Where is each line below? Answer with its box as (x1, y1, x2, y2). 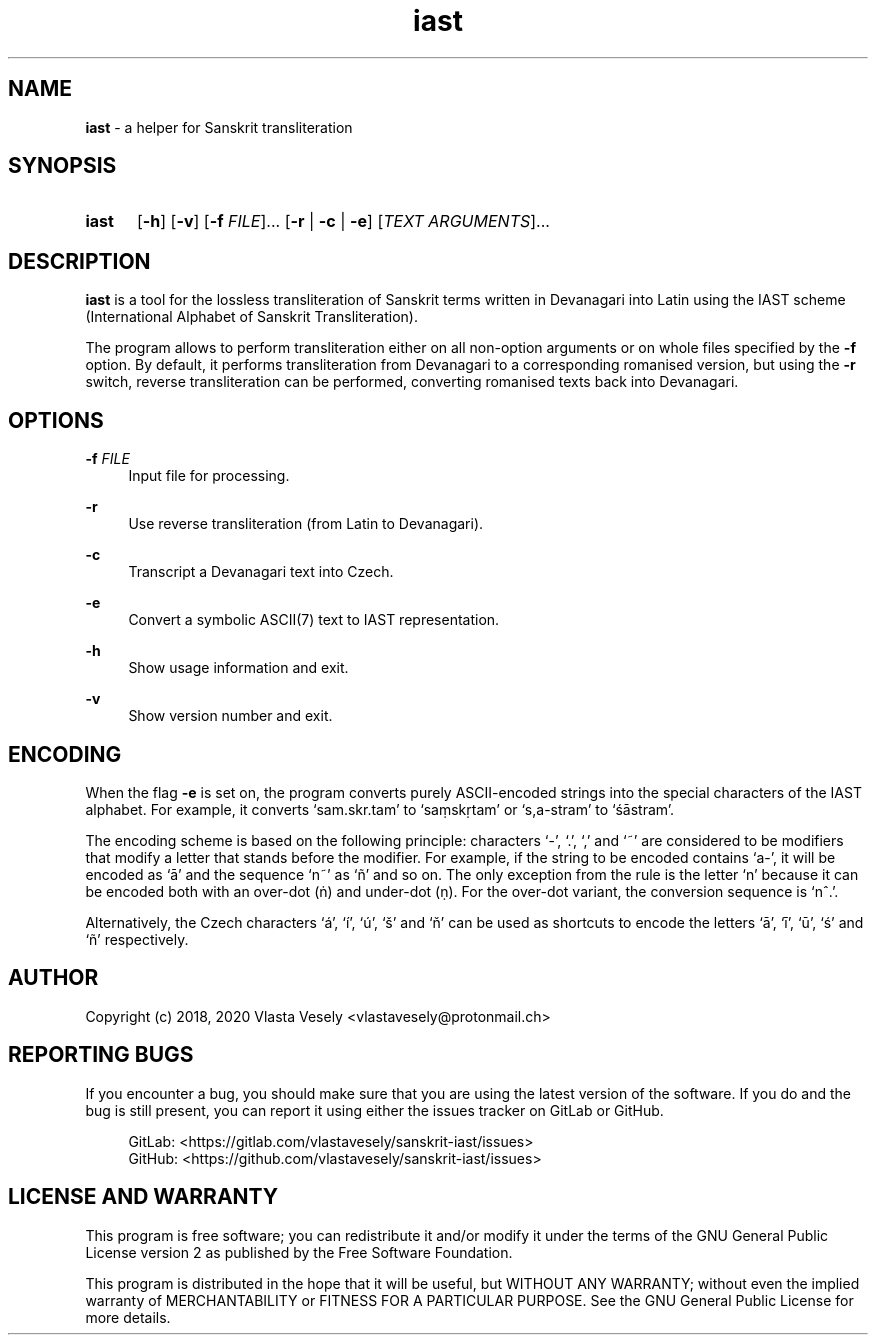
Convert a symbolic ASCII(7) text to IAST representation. (128, 611, 500, 629)
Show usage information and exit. (128, 659, 349, 677)
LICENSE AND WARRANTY (8, 1184, 279, 1210)
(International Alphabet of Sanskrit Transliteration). (85, 308, 418, 326)
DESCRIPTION (8, 248, 151, 274)
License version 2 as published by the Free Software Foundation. (85, 1243, 513, 1261)
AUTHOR (8, 965, 99, 991)
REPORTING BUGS (8, 1042, 194, 1068)
